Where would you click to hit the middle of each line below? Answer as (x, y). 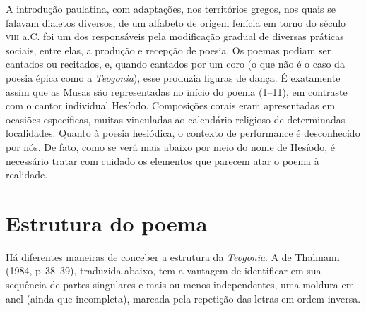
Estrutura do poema (107, 222)
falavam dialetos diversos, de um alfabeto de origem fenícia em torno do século (176, 22)
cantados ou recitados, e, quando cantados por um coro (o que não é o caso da (175, 64)
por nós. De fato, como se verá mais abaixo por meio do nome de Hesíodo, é (171, 146)
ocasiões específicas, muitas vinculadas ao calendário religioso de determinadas (176, 119)
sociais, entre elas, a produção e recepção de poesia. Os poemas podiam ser (169, 50)
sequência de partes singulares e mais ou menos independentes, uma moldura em (180, 285)
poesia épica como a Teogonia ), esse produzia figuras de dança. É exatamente (173, 77)
